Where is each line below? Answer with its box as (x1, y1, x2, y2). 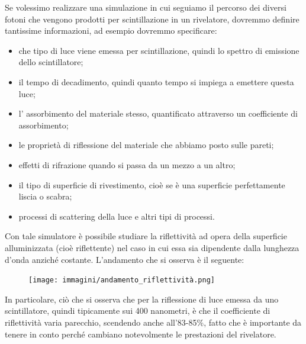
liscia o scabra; (18, 190, 72, 202)
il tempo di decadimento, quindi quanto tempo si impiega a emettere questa (18, 75, 294, 88)
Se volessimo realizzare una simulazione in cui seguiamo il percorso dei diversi (5, 1, 286, 13)
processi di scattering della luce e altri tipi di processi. (18, 210, 215, 222)
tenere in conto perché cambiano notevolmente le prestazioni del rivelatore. (5, 327, 276, 340)
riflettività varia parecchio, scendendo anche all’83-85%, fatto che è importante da (5, 316, 302, 328)
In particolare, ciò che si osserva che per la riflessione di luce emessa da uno (5, 292, 279, 305)
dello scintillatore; (18, 56, 83, 68)
